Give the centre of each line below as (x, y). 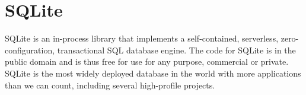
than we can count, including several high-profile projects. (110, 85)
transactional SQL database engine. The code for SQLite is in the (176, 50)
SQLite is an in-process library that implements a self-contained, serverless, (142, 38)
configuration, (30, 50)
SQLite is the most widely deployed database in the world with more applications (153, 73)
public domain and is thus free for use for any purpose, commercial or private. (147, 61)
